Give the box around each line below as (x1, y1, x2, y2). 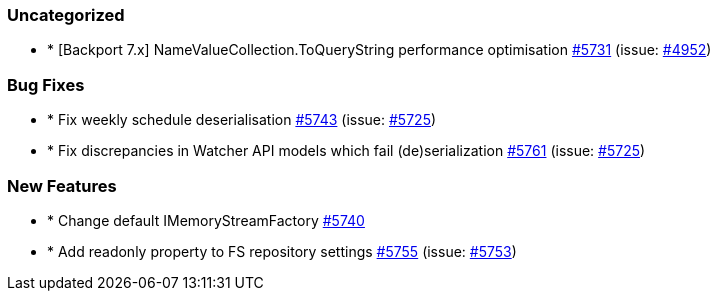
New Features (7, 175, 117, 196)
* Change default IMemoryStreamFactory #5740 (47, 211, 365, 229)
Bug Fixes (7, 74, 85, 95)
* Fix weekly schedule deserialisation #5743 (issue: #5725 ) (47, 111, 437, 129)
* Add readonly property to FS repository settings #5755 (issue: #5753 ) (47, 242, 517, 260)
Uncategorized (7, 5, 125, 25)
